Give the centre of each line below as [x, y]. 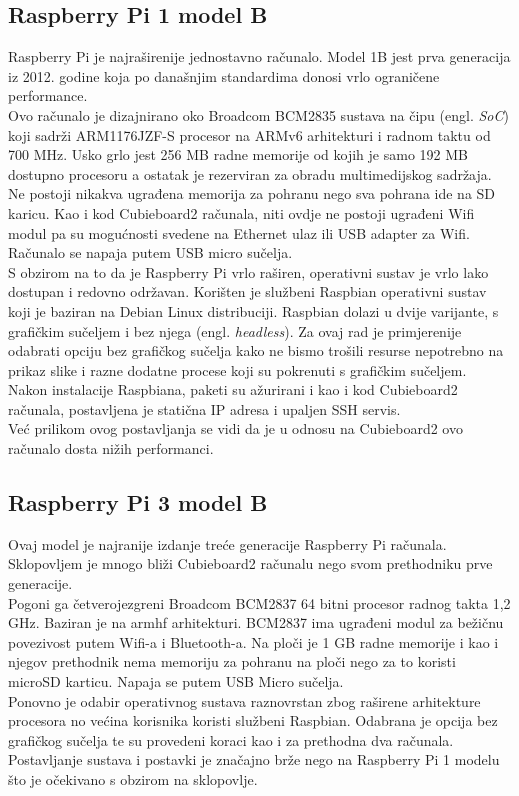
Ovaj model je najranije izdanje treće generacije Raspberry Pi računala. [227, 543]
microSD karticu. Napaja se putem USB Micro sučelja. [176, 681]
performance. [48, 95]
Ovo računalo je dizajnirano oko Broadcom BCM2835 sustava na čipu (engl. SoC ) [258, 114]
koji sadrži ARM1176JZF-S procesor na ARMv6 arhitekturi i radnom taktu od [249, 134]
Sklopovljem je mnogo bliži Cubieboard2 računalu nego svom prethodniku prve [250, 563]
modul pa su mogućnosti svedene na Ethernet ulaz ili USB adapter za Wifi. [239, 232]
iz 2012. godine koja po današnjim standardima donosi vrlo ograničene [224, 75]
